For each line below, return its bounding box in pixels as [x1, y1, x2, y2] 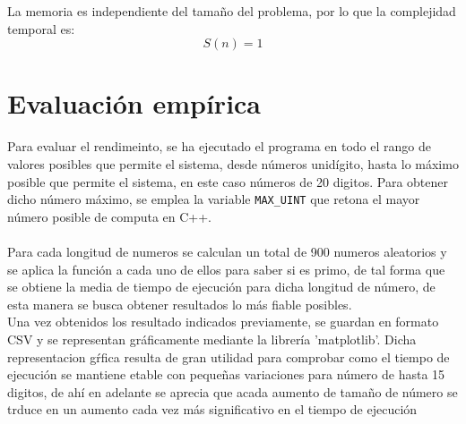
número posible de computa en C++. [7, 207, 212, 225]
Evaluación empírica [7, 85, 262, 122]
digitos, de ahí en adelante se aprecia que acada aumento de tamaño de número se [7, 382, 458, 401]
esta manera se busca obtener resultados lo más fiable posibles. [7, 294, 352, 313]
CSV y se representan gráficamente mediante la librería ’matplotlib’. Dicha [7, 329, 417, 348]
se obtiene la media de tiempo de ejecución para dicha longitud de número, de [7, 277, 436, 296]
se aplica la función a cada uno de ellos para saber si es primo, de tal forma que [7, 259, 445, 278]
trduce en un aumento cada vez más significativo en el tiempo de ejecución [7, 400, 418, 419]
